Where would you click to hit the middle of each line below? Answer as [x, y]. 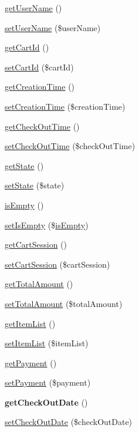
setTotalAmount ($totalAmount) [64, 303]
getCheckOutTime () [42, 126]
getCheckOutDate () [46, 402]
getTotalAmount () [39, 284]
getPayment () [31, 362]
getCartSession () [36, 244]
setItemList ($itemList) [47, 343]
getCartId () [27, 47]
